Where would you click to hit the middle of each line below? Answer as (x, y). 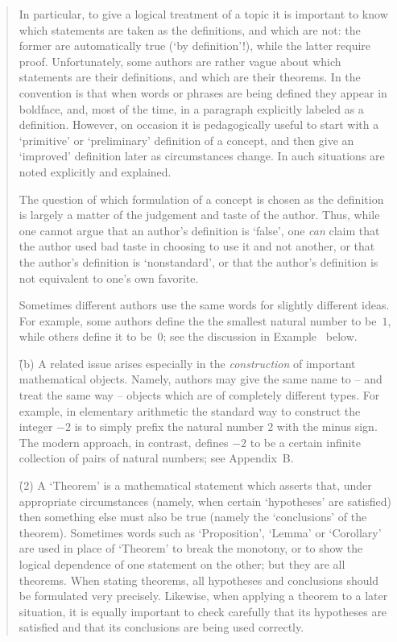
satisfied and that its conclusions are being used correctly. (161, 627)
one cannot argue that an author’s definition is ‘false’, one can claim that (199, 230)
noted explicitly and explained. (95, 171)
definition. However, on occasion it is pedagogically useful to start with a (199, 124)
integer (36, 427)
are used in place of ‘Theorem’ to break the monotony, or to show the (191, 548)
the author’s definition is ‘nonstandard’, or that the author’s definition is (198, 261)
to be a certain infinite (306, 442)
